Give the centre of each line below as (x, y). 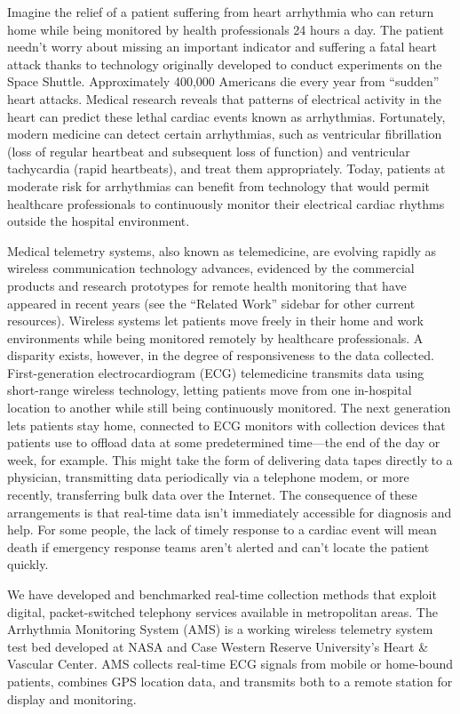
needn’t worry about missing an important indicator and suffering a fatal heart (222, 47)
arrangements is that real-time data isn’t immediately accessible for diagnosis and (230, 512)
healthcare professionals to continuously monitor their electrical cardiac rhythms (226, 203)
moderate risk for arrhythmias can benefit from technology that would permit (219, 185)
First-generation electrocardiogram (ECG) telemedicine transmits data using (216, 372)
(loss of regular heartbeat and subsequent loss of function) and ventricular (209, 151)
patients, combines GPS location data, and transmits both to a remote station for (230, 681)
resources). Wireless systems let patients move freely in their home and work (215, 321)
